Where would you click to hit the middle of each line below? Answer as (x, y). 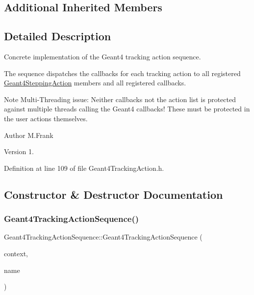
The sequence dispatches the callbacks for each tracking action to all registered (122, 73)
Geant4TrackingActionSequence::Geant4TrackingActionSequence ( (103, 237)
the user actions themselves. (46, 118)
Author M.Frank (29, 135)
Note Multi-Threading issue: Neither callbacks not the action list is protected (120, 99)
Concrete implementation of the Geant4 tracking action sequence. (102, 56)
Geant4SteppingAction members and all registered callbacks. (95, 83)
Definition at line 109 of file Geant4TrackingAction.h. (84, 168)
